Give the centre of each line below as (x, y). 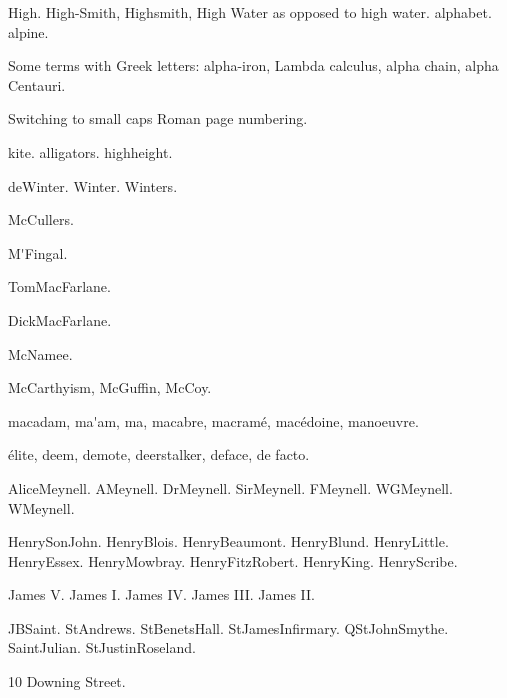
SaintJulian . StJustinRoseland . (102, 647)
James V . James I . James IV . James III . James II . (162, 594)
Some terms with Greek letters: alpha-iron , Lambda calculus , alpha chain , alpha (253, 65)
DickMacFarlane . (60, 319)
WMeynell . (41, 507)
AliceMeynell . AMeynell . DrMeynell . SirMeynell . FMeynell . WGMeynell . (230, 487)
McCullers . (41, 219)
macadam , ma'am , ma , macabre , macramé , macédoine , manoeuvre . (213, 420)
